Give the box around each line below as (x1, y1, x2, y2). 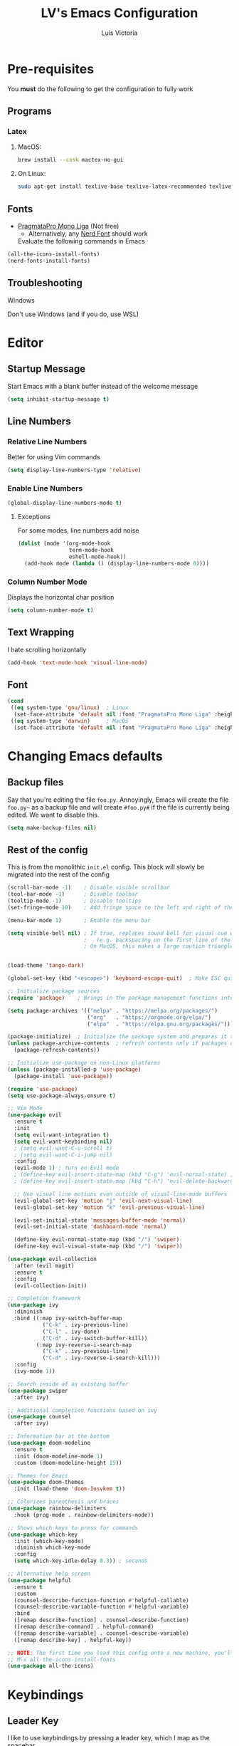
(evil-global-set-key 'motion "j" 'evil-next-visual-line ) (14, 1197, 193, 1204)
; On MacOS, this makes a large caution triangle (83, 943, 234, 950)
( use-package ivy (7, 1302, 59, 1309)
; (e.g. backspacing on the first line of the (83, 936, 231, 943)
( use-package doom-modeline (7, 1440, 91, 1447)
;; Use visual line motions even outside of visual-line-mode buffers (14, 1191, 228, 1198)
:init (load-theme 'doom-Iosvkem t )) (14, 1485, 126, 1493)
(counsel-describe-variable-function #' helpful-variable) (14, 1604, 190, 1611)
